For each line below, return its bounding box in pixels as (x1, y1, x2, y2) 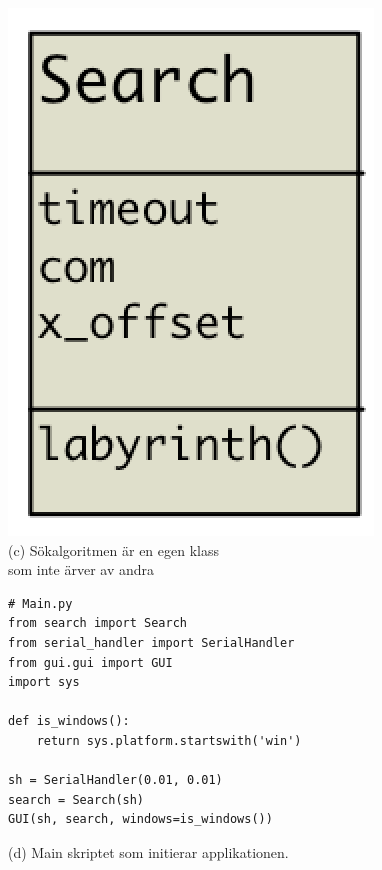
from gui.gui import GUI (8, 655, 173, 670)
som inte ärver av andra (8, 559, 155, 580)
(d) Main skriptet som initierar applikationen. (8, 841, 289, 862)
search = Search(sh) (8, 792, 145, 807)
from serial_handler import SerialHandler (8, 635, 295, 650)
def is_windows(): (8, 714, 130, 729)
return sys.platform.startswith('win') (36, 733, 302, 748)
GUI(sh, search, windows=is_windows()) (8, 812, 273, 827)
